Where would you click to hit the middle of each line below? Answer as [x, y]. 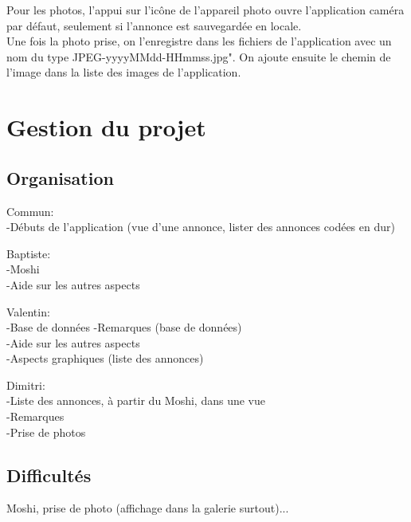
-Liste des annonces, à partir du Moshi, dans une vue [136, 400]
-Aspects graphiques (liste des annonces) [105, 358]
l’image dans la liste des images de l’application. [124, 72]
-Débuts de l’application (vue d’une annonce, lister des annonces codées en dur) [201, 227]
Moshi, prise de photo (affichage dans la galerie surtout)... [148, 508]
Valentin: [28, 311]
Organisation [60, 177]
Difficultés [49, 475]
